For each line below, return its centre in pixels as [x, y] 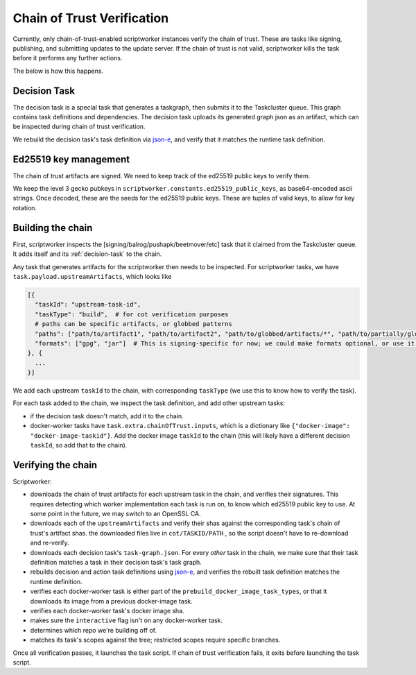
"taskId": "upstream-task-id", [88, 305]
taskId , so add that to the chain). [79, 445]
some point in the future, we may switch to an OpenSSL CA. [115, 514]
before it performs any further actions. [68, 58]
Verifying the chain [55, 465]
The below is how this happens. [58, 71]
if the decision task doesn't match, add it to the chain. [107, 416]
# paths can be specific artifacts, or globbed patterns [133, 324]
